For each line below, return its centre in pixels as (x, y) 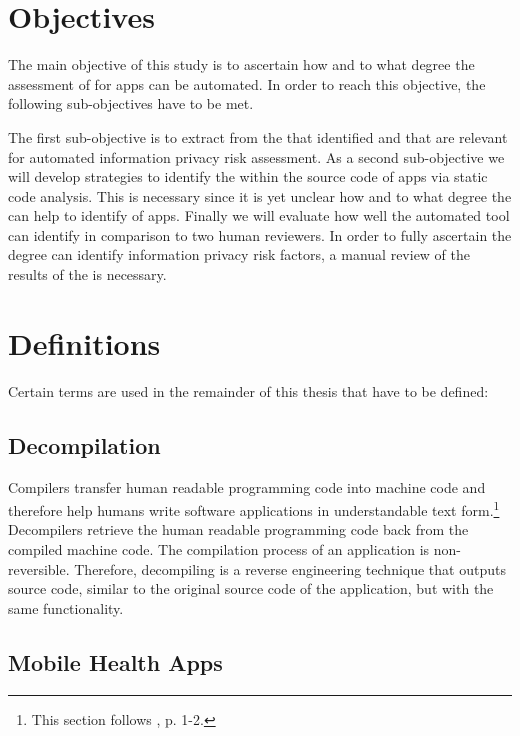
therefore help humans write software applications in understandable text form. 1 (254, 508)
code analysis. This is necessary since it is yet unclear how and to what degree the (260, 195)
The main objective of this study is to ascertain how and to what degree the (241, 64)
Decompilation (84, 444)
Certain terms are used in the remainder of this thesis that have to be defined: (248, 390)
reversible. (39, 568)
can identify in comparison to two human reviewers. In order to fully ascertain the (260, 234)
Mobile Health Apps (115, 661)
